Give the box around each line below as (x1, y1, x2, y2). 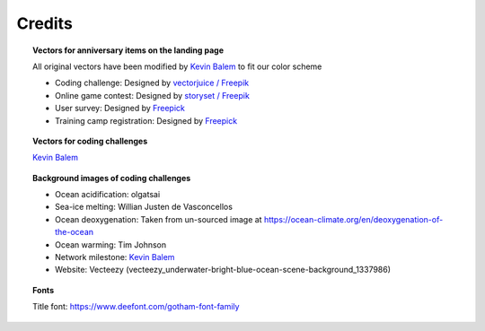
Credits (16, 13, 74, 33)
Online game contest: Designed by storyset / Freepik (55, 90, 251, 100)
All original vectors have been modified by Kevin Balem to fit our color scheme (32, 61, 322, 72)
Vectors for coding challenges (32, 135, 148, 146)
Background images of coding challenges (32, 172, 191, 183)
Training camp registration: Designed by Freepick (55, 115, 238, 126)
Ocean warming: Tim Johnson (55, 239, 166, 250)
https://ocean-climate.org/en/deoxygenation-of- (263, 213, 444, 224)
